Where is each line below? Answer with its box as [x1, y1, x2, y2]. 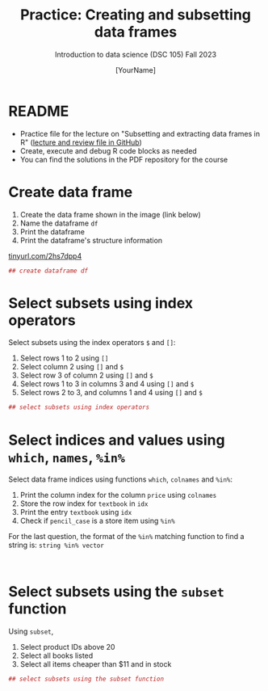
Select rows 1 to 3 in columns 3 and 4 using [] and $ [19, 379, 195, 389]
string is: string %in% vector [8, 540, 105, 550]
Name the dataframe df [19, 218, 98, 228]
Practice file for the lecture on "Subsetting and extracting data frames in [19, 129, 261, 138]
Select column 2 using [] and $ [19, 362, 124, 372]
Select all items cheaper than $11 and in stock [19, 659, 172, 669]
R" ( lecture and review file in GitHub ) [19, 137, 143, 147]
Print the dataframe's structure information [19, 235, 163, 245]
